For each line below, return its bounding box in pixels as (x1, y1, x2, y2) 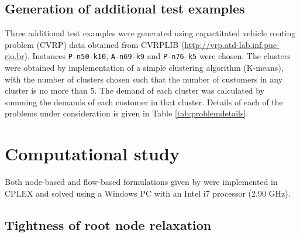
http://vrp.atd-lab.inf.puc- (184, 38, 280, 50)
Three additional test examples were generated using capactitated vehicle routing (5, 27, 296, 39)
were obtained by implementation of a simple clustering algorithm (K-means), (5, 61, 284, 74)
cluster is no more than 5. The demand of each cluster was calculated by (5, 84, 265, 97)
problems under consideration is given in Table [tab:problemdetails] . (5, 107, 249, 119)
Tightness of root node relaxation (5, 215, 212, 233)
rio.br (5, 50, 25, 62)
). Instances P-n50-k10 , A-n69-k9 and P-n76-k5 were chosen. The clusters (24, 50, 291, 62)
